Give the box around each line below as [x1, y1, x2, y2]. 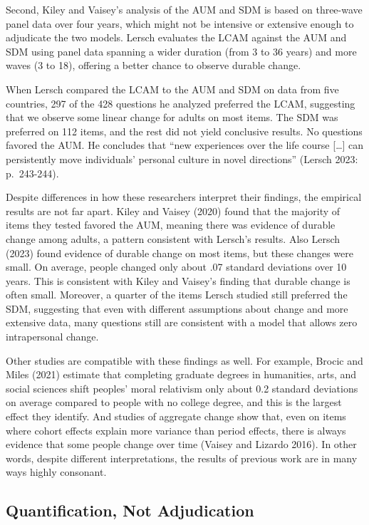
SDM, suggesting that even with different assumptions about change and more [6, 301, 348, 316]
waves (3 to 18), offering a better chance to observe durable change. [6, 58, 301, 73]
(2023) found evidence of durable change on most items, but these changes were [6, 245, 354, 260]
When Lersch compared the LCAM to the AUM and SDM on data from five [6, 81, 339, 96]
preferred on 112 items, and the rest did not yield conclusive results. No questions [6, 123, 363, 138]
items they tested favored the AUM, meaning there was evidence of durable [6, 217, 336, 232]
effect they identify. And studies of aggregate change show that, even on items [6, 409, 346, 424]
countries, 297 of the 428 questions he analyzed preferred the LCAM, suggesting [6, 95, 355, 110]
